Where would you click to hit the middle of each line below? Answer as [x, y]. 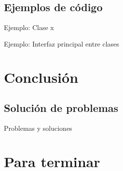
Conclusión [41, 77]
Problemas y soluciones [38, 128]
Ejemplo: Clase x [29, 27]
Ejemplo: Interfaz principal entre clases [61, 43]
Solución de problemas [61, 108]
